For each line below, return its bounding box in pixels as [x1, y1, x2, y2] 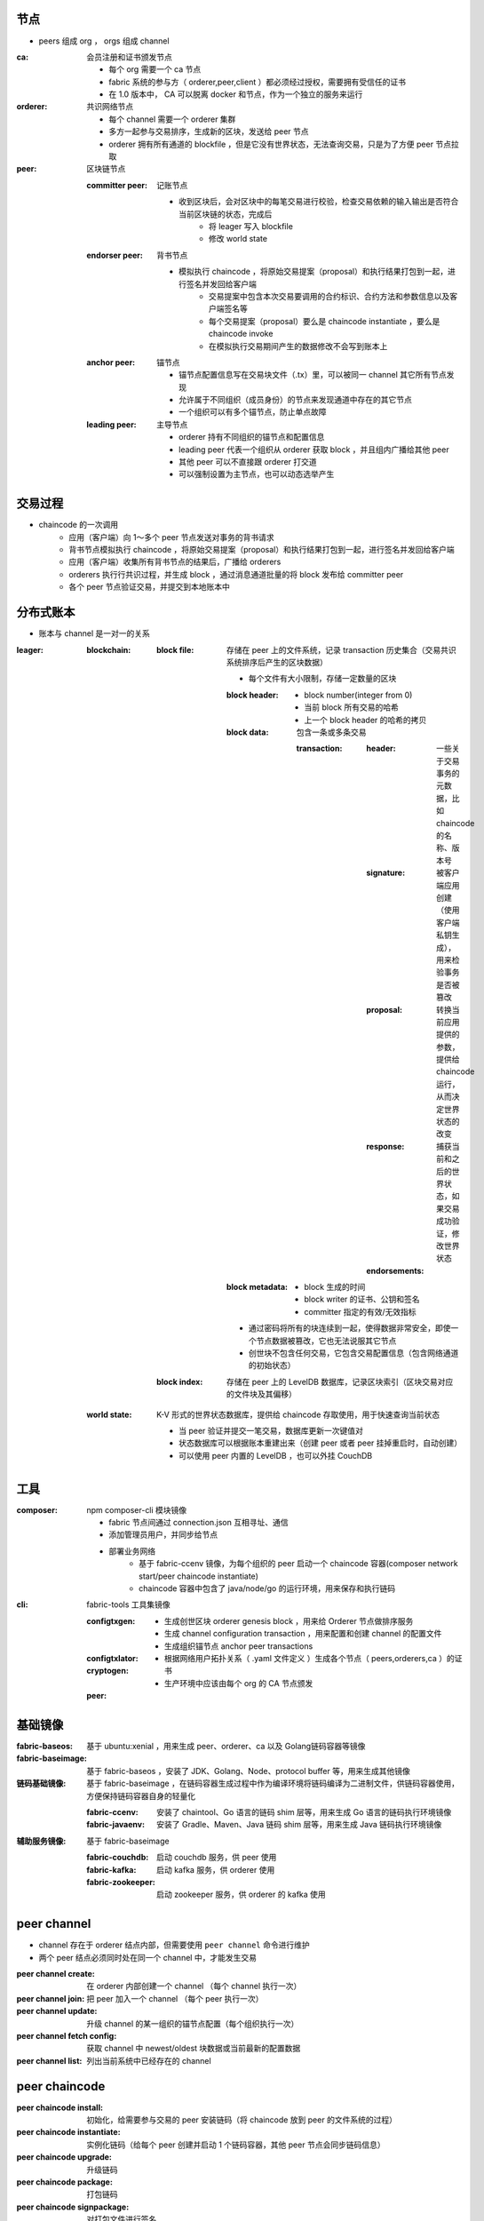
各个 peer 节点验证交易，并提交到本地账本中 [68, 582, 231, 593]
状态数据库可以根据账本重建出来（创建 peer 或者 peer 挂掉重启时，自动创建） [179, 1437, 463, 1448]
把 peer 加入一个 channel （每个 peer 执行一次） [86, 1993, 264, 2003]
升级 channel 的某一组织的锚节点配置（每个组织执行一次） [86, 2018, 299, 2029]
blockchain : [86, 644, 131, 655]
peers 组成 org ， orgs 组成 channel [38, 36, 170, 46]
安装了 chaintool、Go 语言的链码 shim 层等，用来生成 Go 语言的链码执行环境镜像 [156, 1807, 452, 1818]
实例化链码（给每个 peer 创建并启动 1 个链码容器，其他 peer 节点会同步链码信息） [86, 2139, 385, 2150]
